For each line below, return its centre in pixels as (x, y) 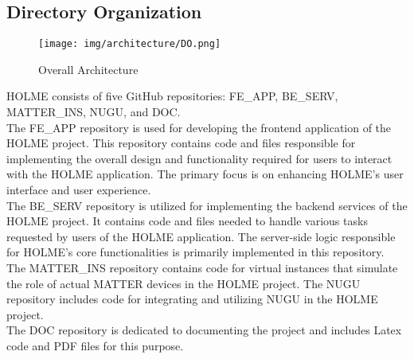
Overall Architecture (88, 69)
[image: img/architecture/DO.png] (130, 44)
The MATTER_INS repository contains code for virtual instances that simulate (202, 267)
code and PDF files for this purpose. (95, 345)
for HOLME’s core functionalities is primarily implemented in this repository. (195, 252)
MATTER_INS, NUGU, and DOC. (94, 112)
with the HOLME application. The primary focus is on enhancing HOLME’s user (205, 174)
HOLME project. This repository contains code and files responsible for (181, 143)
